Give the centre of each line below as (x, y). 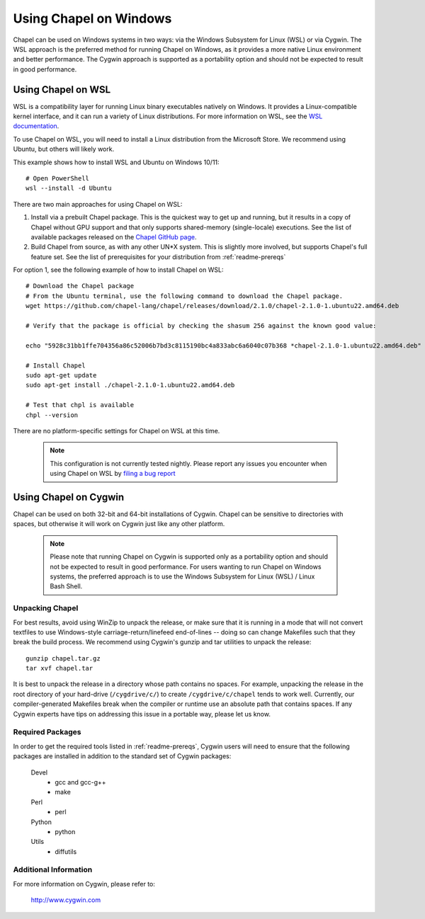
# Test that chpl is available (80, 405)
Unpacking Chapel (46, 608)
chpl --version (52, 415)
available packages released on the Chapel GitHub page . (114, 236)
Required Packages (47, 732)
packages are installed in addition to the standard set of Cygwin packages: (122, 756)
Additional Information (53, 869)
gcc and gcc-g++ (80, 782)
